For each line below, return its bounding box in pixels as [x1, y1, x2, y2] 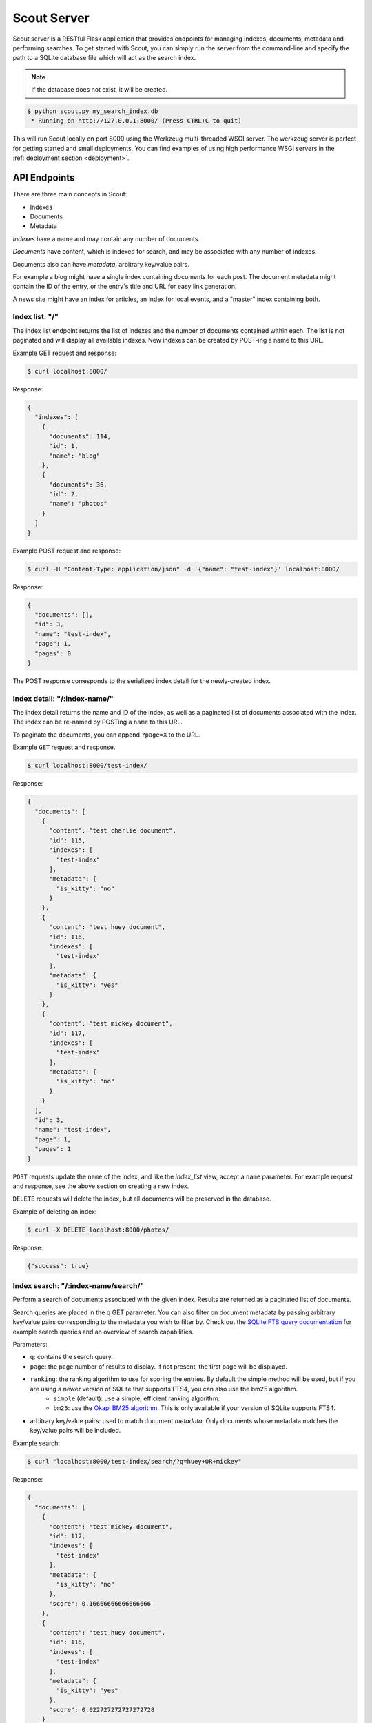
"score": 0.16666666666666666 [49, 1600, 152, 1607]
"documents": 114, [49, 432, 112, 440]
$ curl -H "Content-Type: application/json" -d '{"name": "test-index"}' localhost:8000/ [27, 565, 340, 573]
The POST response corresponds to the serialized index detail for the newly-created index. [12, 676, 271, 685]
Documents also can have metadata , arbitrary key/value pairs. [12, 260, 189, 268]
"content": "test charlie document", [49, 827, 177, 835]
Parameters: [12, 1340, 48, 1349]
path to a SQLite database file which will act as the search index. [12, 54, 196, 62]
